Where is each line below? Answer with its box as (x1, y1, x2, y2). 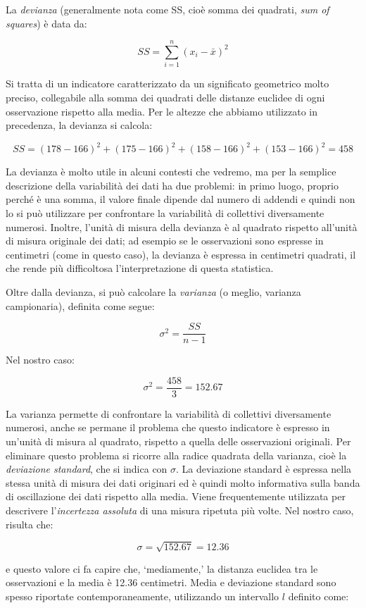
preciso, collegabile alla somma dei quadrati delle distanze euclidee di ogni (6, 89, 325, 104)
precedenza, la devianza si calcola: (6, 118, 153, 132)
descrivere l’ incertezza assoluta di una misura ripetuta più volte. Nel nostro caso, (6, 503, 354, 517)
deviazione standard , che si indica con (6, 461, 168, 476)
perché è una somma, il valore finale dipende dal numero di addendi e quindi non (6, 192, 355, 206)
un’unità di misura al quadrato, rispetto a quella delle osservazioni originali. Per (6, 434, 351, 449)
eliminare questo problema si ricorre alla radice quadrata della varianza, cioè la (6, 447, 347, 462)
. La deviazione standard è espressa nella (176, 461, 352, 476)
